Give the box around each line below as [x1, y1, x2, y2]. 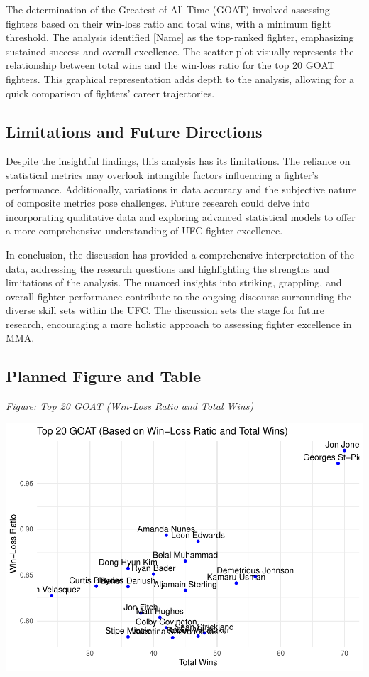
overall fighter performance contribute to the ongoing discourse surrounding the [6, 288, 352, 303]
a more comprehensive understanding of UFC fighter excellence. [6, 223, 283, 238]
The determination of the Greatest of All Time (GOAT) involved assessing [6, 2, 330, 16]
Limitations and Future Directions [6, 120, 263, 142]
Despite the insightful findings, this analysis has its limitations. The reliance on [6, 153, 351, 168]
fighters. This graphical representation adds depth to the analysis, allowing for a [6, 71, 355, 86]
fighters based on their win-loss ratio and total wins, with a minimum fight [6, 16, 331, 31]
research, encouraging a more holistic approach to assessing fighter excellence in [6, 316, 352, 331]
